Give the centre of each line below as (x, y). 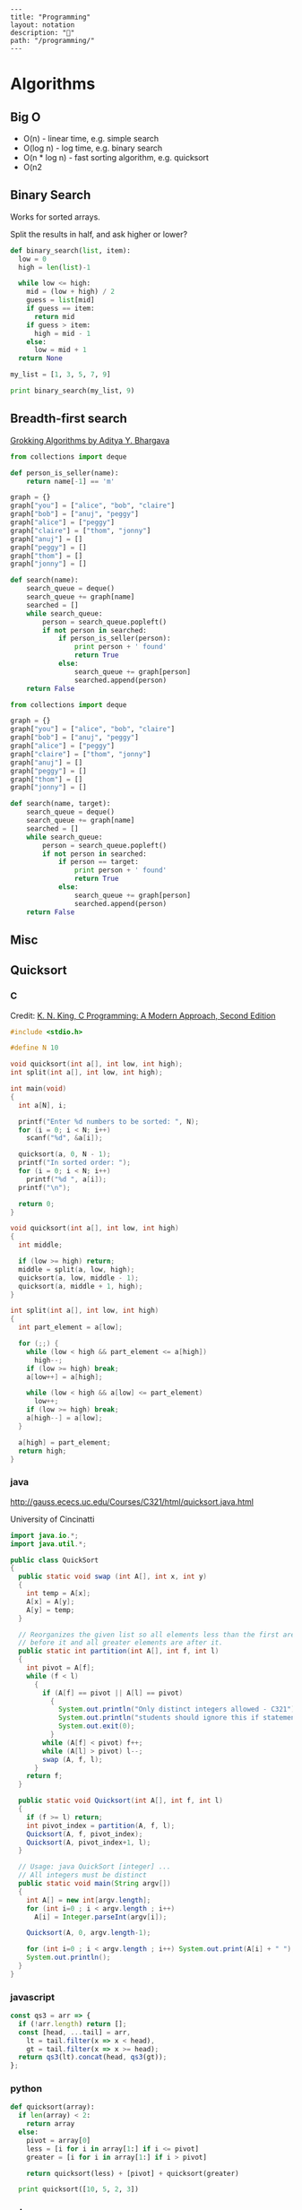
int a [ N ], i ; (43, 1105)
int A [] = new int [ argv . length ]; (89, 1900)
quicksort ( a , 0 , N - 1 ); (65, 1154)
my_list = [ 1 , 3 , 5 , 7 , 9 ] (60, 375)
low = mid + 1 (60, 350)
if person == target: (99, 862)
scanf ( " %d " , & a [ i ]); (65, 1138)
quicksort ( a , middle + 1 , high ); (81, 1286)
